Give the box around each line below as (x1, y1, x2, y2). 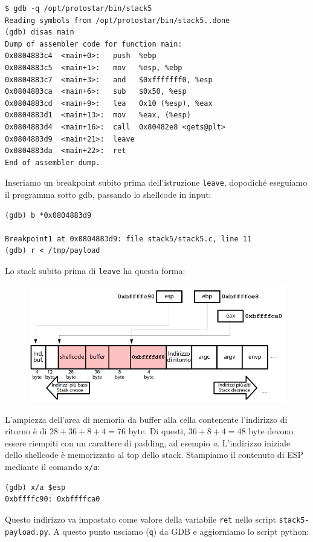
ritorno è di (5, 425, 47, 437)
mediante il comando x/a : (5, 460, 100, 473)
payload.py (5, 527, 48, 537)
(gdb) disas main (5, 28, 74, 37)
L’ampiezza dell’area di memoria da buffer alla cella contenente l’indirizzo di (5, 413, 288, 425)
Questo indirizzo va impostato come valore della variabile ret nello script (5, 512, 276, 525)
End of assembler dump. (5, 158, 100, 167)
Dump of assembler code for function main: (5, 39, 182, 48)
